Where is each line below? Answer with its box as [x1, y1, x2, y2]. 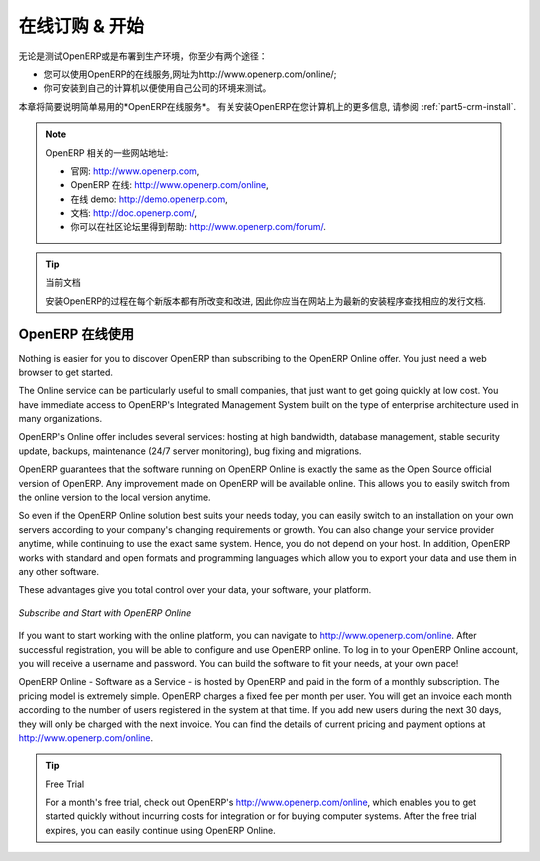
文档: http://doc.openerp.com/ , [70, 207, 197, 219]
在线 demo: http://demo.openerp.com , [70, 193, 229, 205]
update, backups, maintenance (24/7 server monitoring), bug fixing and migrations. [18, 445, 362, 457]
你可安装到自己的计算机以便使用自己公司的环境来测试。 [43, 82, 272, 94]
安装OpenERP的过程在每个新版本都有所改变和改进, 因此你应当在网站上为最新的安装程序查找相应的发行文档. [45, 295, 487, 307]
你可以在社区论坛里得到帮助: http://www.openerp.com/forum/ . [70, 221, 327, 233]
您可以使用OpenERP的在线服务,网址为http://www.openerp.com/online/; [43, 68, 337, 80]
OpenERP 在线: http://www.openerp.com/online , [70, 179, 269, 191]
